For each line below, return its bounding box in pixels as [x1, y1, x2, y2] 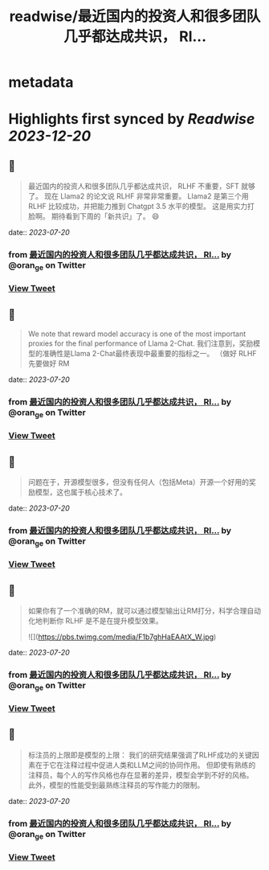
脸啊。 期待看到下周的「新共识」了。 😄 [27, 211, 160, 221]
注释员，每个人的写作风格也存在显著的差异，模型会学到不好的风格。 [27, 769, 254, 780]
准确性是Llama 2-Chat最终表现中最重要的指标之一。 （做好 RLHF [42, 349, 257, 359]
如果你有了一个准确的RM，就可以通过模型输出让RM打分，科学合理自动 [27, 605, 262, 615]
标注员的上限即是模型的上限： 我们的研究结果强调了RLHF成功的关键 [27, 749, 253, 760]
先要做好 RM [27, 359, 70, 368]
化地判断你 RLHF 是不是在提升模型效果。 [27, 616, 163, 626]
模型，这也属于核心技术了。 [35, 487, 127, 497]
